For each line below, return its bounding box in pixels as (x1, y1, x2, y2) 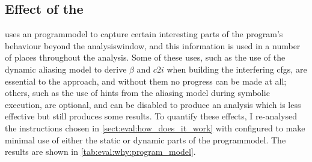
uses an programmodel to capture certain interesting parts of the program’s (5, 28, 283, 40)
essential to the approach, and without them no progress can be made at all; (5, 74, 287, 87)
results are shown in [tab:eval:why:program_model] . (5, 145, 196, 158)
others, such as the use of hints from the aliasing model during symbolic (5, 86, 270, 99)
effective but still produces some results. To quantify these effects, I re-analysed (5, 110, 297, 122)
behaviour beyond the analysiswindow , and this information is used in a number (5, 39, 301, 52)
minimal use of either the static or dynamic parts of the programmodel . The (5, 133, 286, 146)
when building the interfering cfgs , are (167, 62, 307, 75)
